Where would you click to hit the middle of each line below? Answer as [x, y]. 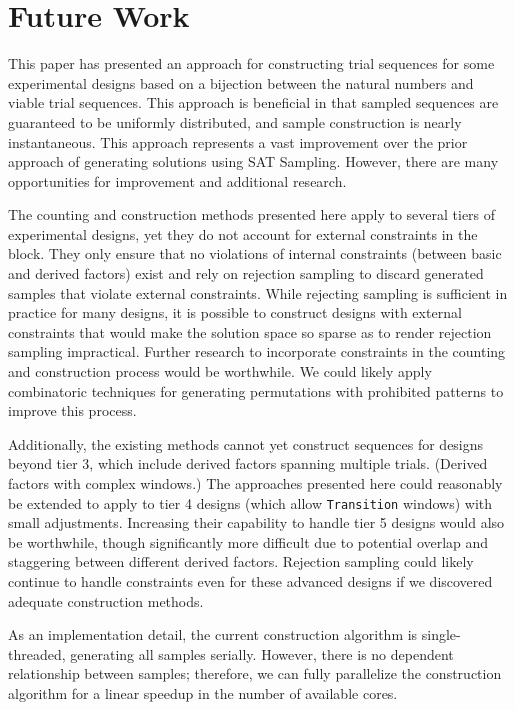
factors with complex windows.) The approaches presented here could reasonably [255, 483]
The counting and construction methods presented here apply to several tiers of [252, 214]
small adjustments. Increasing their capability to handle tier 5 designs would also [256, 522]
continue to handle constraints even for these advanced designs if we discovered [250, 581]
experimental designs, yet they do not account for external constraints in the [243, 233]
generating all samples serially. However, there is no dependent [262, 653]
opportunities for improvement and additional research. [177, 180]
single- [441, 634]
